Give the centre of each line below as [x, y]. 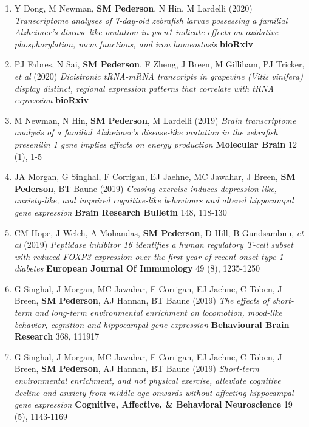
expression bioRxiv [51, 100]
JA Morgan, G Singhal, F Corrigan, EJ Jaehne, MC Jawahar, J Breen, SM [155, 176]
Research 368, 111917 [57, 336]
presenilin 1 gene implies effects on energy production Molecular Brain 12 [155, 144]
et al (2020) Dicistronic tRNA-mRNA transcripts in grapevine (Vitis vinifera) [158, 76]
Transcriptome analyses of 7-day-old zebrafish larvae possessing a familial [151, 20]
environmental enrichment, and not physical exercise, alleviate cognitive [148, 381]
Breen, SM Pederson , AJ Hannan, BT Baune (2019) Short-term [137, 368]
